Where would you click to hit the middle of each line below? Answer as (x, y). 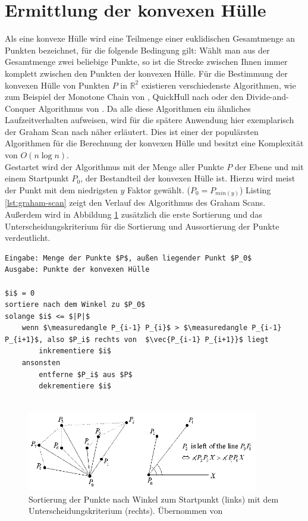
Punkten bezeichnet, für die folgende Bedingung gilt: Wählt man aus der (137, 50)
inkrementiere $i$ (75, 351)
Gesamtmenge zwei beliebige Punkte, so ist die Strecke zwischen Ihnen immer (146, 62)
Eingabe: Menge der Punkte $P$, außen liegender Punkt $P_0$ (128, 258)
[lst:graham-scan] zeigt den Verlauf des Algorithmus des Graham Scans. (135, 203)
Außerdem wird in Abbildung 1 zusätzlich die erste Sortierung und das (133, 214)
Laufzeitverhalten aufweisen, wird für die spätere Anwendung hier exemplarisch (150, 120)
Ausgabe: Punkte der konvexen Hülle (77, 270)
